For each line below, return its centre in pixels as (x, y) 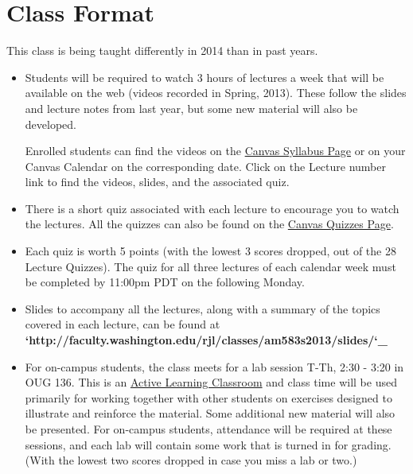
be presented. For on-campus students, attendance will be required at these (208, 429)
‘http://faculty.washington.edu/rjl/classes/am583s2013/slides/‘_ (206, 340)
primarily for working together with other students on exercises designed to (208, 397)
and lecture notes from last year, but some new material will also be (191, 108)
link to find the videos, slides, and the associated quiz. (157, 182)
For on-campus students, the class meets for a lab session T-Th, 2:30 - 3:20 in (214, 366)
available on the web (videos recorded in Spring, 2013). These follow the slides (216, 93)
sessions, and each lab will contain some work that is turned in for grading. (208, 444)
